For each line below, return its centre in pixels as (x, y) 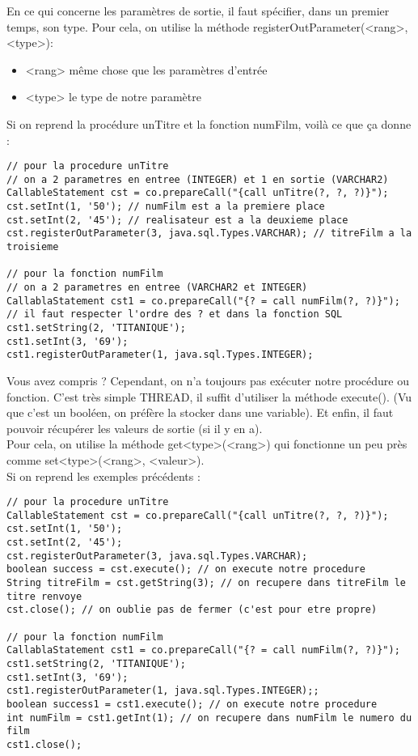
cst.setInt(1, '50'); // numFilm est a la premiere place (166, 207)
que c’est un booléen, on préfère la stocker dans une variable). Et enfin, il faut (200, 412)
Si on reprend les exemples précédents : (103, 476)
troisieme (33, 247)
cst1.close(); (44, 744)
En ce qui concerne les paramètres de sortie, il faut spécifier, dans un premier (198, 11)
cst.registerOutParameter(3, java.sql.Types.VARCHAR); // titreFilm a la (209, 234)
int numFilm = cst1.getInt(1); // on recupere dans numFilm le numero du (209, 718)
